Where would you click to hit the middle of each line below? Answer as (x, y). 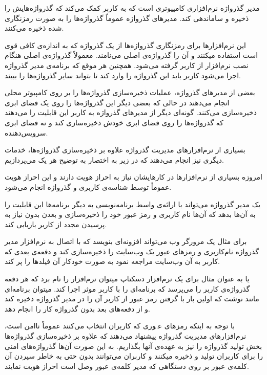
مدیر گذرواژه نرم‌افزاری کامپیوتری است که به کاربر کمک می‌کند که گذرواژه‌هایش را (132, 8)
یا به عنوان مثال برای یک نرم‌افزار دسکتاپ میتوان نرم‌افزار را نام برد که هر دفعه (127, 279)
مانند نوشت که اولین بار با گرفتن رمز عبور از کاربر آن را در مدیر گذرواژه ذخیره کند (132, 299)
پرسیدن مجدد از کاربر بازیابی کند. (56, 224)
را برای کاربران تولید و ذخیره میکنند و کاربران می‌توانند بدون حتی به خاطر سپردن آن (134, 356)
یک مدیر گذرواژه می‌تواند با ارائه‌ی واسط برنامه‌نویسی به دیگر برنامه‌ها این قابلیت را (133, 204)
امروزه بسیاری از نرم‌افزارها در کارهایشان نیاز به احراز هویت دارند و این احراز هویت (133, 177)
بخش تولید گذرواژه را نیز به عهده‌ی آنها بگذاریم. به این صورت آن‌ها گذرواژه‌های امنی (133, 346)
